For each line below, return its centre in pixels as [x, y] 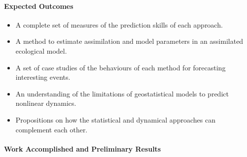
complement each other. [52, 129]
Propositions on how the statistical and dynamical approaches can [115, 119]
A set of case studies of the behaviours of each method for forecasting [121, 67]
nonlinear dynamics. [46, 103]
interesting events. [43, 77]
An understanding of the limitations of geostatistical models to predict [122, 93]
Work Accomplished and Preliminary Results [83, 148]
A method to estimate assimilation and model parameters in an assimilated [129, 41]
